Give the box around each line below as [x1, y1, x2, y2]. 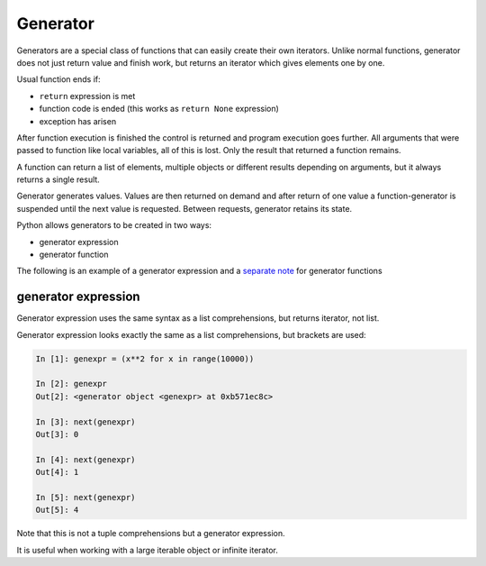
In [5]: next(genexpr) [35, 492, 136, 502]
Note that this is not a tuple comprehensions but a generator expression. [16, 528, 285, 539]
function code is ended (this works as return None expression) [39, 104, 279, 114]
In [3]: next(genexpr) [35, 416, 136, 427]
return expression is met [39, 90, 136, 101]
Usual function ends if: [16, 74, 101, 85]
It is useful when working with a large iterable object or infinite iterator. [16, 544, 278, 555]
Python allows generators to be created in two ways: [16, 220, 211, 231]
